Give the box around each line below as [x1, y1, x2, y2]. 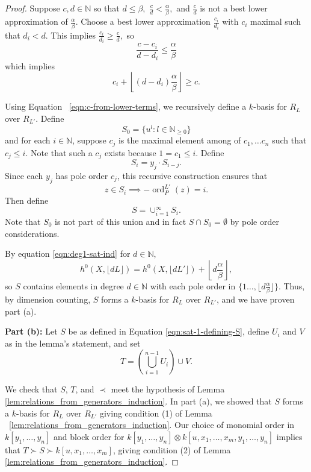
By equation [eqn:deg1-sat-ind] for [5, 247, 131, 260]
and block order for [53, 430, 125, 442]
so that [93, 2, 120, 14]
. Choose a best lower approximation [75, 15, 211, 28]
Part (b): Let [5, 325, 58, 338]
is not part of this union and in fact [55, 215, 186, 227]
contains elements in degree [23, 279, 124, 292]
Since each [5, 169, 43, 181]
